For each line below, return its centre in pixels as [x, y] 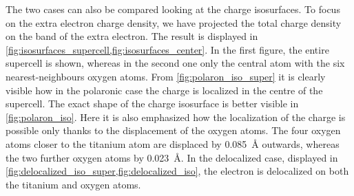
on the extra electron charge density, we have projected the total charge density [174, 22]
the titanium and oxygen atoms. [73, 184]
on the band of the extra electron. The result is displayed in [132, 36]
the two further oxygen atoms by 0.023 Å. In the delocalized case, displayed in [172, 157]
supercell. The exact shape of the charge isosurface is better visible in [152, 104]
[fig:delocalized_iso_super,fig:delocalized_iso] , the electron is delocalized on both [177, 171]
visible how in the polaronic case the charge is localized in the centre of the [164, 90]
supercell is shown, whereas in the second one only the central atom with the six [175, 63]
